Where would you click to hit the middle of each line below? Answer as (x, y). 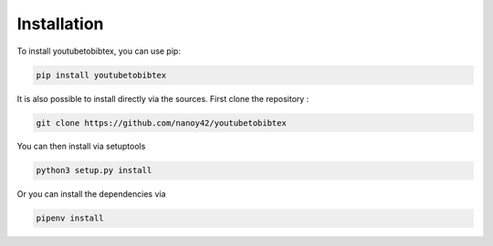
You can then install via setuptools (81, 147)
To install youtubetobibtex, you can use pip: (99, 51)
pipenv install (70, 218)
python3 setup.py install (94, 170)
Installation (60, 24)
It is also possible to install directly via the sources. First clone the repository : (163, 98)
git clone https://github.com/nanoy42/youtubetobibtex (161, 123)
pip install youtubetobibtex (101, 75)
